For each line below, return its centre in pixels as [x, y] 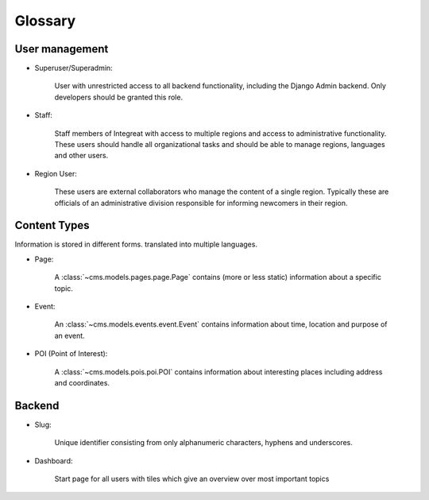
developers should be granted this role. [118, 97]
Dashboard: [54, 460]
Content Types [52, 225]
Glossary [45, 21]
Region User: [56, 173]
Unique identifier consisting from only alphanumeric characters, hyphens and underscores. [204, 443]
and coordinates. [82, 383]
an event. [70, 335]
